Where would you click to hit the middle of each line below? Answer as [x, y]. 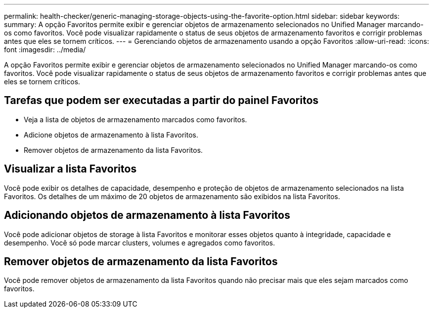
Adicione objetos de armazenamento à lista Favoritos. [111, 135]
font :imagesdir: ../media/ [45, 50]
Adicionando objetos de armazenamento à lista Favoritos [147, 215]
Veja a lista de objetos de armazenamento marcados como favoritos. [135, 119]
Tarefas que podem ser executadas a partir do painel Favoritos [161, 101]
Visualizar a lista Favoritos [70, 169]
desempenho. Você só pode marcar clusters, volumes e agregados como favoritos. [140, 243]
